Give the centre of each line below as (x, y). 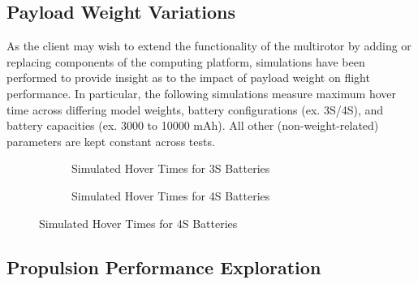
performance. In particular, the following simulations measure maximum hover (201, 93)
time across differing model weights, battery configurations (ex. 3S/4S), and (195, 109)
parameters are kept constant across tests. (111, 141)
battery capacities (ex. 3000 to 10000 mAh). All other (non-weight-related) (193, 125)
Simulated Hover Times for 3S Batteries (171, 168)
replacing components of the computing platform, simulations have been (186, 61)
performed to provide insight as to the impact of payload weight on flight (188, 77)
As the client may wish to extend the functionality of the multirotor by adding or (209, 46)
